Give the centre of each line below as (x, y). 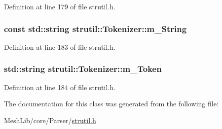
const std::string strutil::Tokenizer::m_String (95, 28)
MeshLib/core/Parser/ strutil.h (50, 120)
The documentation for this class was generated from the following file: (111, 104)
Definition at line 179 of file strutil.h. (60, 6)
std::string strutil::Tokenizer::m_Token (83, 69)
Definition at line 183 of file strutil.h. (60, 47)
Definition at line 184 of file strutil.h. (60, 87)
